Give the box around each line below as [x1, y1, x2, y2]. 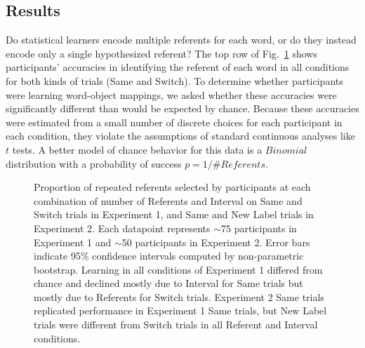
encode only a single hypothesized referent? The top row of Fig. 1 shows [6, 46, 317, 60]
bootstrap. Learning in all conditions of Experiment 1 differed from [34, 262, 323, 276]
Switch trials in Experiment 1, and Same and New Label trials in [34, 207, 314, 222]
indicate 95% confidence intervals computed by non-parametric [34, 248, 304, 263]
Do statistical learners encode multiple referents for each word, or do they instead [6, 32, 357, 47]
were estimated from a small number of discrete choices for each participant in [6, 114, 343, 129]
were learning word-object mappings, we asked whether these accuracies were [6, 87, 337, 102]
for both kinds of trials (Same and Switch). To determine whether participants [6, 73, 343, 88]
